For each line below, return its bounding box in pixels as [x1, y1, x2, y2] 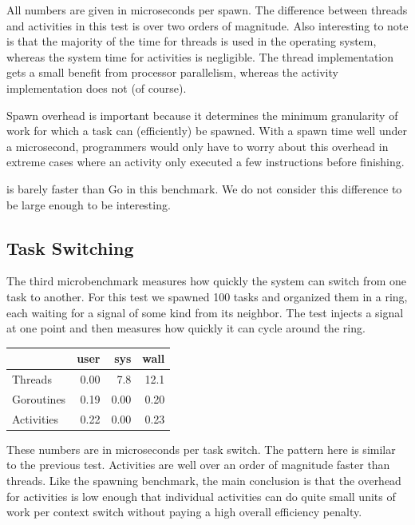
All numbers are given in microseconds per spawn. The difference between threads [6, 2, 408, 18]
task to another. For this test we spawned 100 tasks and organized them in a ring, [6, 288, 408, 304]
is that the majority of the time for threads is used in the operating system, [6, 33, 377, 50]
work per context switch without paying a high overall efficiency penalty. [6, 503, 362, 520]
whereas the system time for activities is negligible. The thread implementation [6, 48, 394, 65]
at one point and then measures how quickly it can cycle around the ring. [6, 320, 366, 336]
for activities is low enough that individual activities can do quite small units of [6, 487, 396, 504]
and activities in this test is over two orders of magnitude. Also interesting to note [6, 17, 409, 34]
